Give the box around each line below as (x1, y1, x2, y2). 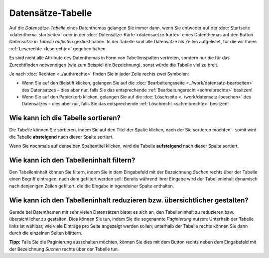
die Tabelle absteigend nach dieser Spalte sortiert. (9, 134, 114, 140)
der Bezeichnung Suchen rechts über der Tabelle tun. (9, 246, 119, 252)
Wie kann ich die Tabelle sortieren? (9, 114, 121, 122)
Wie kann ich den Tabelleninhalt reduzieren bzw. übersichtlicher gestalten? (9, 196, 249, 204)
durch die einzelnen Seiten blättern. (9, 230, 82, 236)
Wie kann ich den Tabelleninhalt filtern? (9, 156, 135, 164)
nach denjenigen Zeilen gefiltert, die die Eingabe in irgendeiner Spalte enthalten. (9, 183, 174, 189)
